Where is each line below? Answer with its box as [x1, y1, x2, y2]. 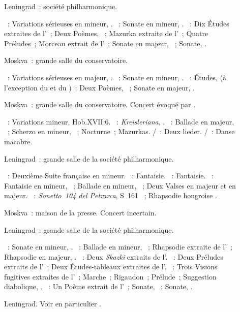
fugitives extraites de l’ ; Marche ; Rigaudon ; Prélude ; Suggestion [4, 271, 217, 282]
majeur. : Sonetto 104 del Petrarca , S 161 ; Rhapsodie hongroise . [4, 190, 217, 201]
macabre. [4, 136, 33, 146]
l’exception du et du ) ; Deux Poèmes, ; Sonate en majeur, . [4, 82, 195, 92]
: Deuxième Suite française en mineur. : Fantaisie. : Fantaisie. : [7, 170, 214, 181]
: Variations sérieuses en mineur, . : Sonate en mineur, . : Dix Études [7, 18, 229, 28]
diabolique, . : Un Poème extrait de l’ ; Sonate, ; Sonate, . [4, 281, 193, 292]
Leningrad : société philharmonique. [4, 1, 117, 11]
